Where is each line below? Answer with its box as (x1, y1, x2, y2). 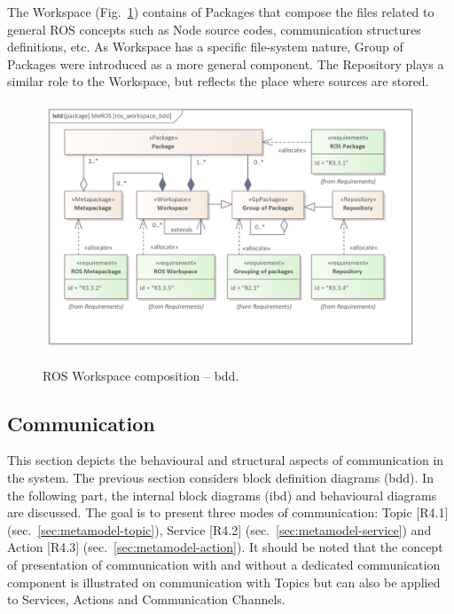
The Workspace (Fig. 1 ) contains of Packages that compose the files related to (7, 3, 434, 20)
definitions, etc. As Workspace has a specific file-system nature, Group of (7, 37, 403, 56)
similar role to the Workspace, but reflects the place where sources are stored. (7, 72, 429, 91)
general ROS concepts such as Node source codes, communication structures (7, 20, 421, 38)
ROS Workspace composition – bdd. (43, 366, 239, 384)
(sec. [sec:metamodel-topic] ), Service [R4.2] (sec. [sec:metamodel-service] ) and (7, 520, 432, 539)
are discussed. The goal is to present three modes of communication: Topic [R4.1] (7, 503, 449, 522)
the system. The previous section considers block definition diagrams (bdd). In (7, 468, 434, 487)
